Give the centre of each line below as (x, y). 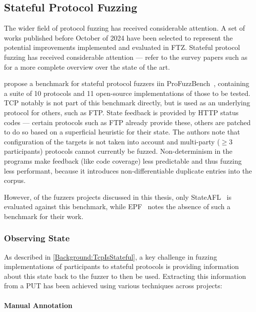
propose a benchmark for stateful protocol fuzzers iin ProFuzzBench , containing (127, 83)
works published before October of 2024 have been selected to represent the (119, 37)
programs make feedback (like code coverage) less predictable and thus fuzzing (123, 160)
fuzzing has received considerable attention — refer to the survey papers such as (126, 57)
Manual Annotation (38, 305)
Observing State (37, 238)
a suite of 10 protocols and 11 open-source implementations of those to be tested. (127, 93)
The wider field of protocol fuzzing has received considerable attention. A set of (125, 28)
